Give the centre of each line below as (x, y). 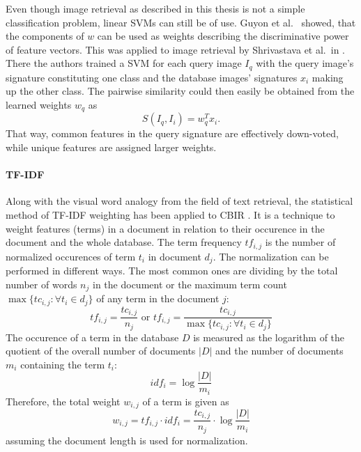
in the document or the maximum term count (190, 284)
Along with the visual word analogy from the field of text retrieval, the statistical (179, 201)
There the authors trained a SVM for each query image (124, 63)
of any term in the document (158, 298)
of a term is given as (186, 401)
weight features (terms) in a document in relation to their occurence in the (165, 228)
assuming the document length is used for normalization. (127, 440)
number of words (41, 284)
